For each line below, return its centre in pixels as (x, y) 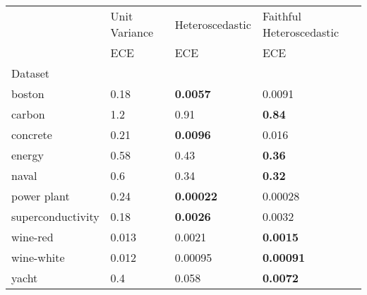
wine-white (38, 257)
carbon (28, 114)
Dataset (31, 73)
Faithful (282, 16)
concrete (32, 134)
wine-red (32, 237)
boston (28, 94)
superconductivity (55, 216)
